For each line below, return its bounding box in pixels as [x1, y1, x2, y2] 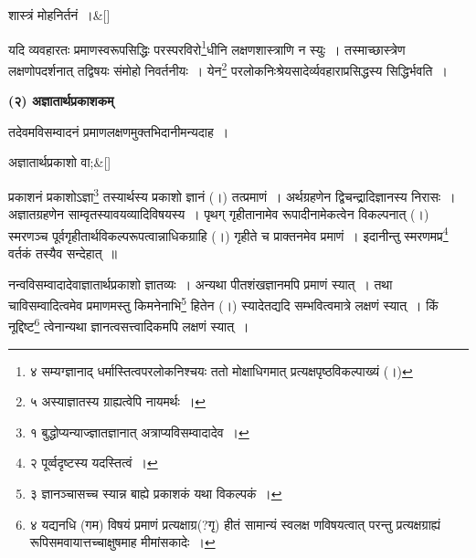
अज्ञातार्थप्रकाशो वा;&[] [8, 153, 111, 172]
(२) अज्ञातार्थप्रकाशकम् [8, 91, 114, 111]
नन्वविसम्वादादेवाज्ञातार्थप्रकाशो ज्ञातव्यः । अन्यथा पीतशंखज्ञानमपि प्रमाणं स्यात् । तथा [8, 274, 393, 293]
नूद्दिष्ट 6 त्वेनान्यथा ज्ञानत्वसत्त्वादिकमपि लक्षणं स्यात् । [8, 314, 249, 336]
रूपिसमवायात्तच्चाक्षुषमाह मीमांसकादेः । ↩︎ [29, 532, 216, 552]
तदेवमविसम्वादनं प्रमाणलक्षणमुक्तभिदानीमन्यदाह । [8, 121, 229, 141]
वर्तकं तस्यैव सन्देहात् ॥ [8, 243, 118, 262]
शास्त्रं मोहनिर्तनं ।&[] [8, 5, 111, 24]
